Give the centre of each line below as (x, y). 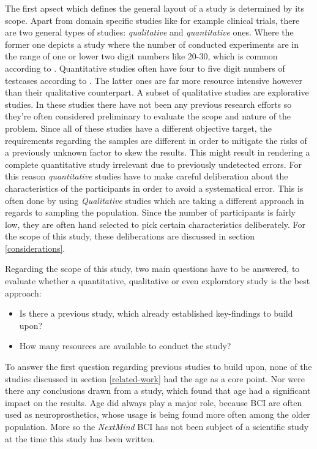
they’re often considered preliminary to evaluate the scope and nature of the (148, 116)
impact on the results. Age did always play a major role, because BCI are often (154, 402)
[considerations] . (35, 248)
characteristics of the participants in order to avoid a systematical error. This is (154, 188)
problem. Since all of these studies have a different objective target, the (138, 128)
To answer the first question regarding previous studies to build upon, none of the (158, 367)
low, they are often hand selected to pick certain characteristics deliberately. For (155, 224)
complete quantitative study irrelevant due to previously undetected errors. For (153, 164)
